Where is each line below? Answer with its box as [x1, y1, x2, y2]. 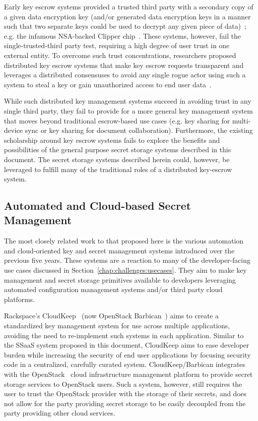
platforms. [4, 294, 35, 304]
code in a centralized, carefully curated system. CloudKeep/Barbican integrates [4, 359, 246, 369]
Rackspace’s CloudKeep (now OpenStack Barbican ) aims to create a [4, 310, 219, 321]
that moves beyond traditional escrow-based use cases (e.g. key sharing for [4, 115, 230, 125]
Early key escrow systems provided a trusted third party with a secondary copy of [4, 1, 254, 11]
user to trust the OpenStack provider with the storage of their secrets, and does [4, 388, 247, 399]
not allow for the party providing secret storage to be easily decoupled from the [4, 398, 246, 408]
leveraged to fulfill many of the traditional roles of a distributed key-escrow [4, 164, 232, 174]
